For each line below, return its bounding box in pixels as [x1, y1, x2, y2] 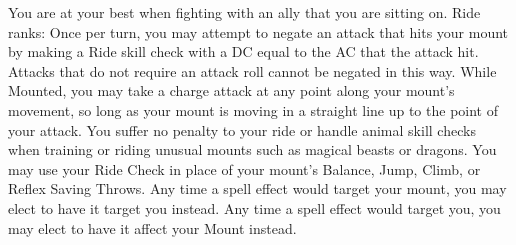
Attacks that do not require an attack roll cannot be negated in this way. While [8, 60, 497, 81]
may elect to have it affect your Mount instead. [8, 217, 297, 238]
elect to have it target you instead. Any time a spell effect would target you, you [8, 197, 501, 218]
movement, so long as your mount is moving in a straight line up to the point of [8, 99, 498, 120]
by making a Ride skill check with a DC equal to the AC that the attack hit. [8, 41, 479, 62]
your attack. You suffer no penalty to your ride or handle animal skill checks [8, 119, 476, 140]
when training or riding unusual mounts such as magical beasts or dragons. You [8, 139, 497, 160]
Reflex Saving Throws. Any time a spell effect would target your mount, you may [8, 178, 507, 199]
